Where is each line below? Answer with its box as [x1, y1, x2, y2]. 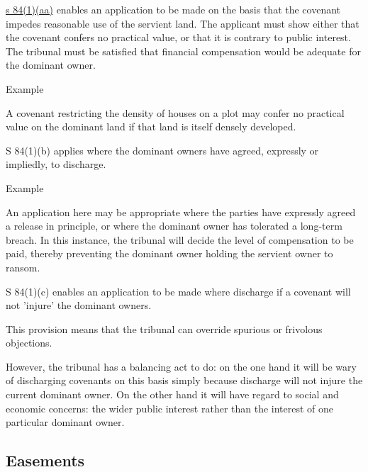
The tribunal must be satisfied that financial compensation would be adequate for [6, 43, 361, 58]
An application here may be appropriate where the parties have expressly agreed [6, 204, 356, 219]
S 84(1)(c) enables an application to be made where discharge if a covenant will [6, 283, 351, 298]
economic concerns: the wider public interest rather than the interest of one [6, 400, 334, 415]
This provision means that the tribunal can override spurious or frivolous [6, 321, 323, 336]
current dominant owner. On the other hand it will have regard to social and [6, 387, 339, 402]
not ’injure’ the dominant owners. [6, 298, 152, 313]
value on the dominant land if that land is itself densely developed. [6, 119, 296, 134]
